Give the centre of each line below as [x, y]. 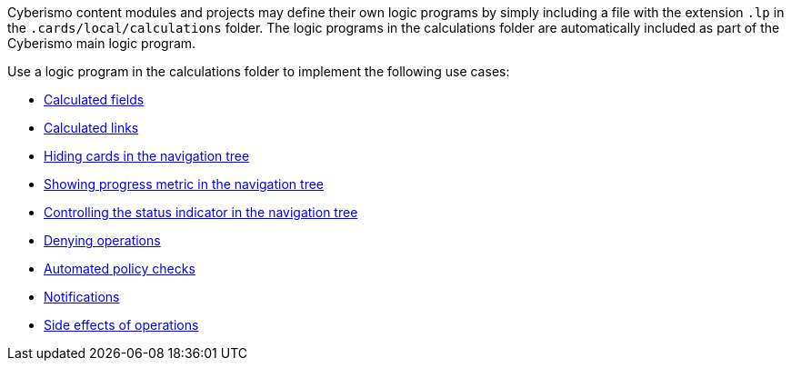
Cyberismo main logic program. [102, 43]
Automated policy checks [120, 269]
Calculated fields [94, 99]
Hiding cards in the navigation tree [147, 156]
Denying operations [102, 240]
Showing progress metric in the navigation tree [184, 184]
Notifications [82, 297]
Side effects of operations [121, 325]
